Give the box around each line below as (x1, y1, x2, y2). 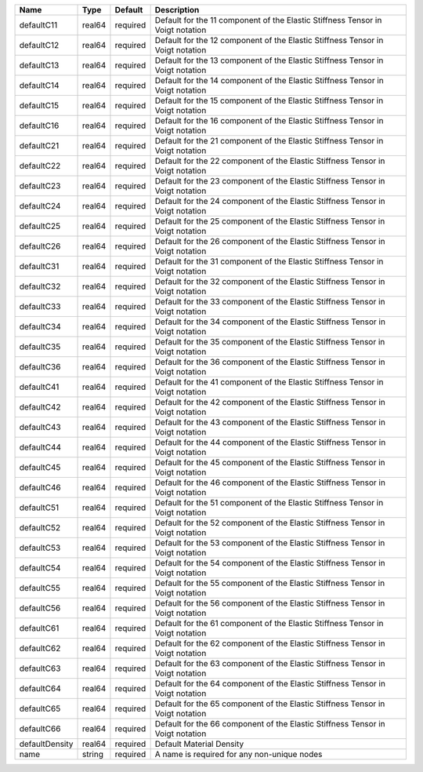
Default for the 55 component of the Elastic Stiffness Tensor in (154, 577, 385, 588)
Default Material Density (154, 738, 244, 749)
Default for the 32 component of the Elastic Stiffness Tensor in (154, 276, 385, 286)
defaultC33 (19, 301, 61, 311)
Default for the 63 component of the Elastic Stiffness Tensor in (154, 658, 385, 668)
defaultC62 (19, 643, 61, 654)
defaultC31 (19, 261, 60, 271)
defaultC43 (19, 422, 62, 432)
